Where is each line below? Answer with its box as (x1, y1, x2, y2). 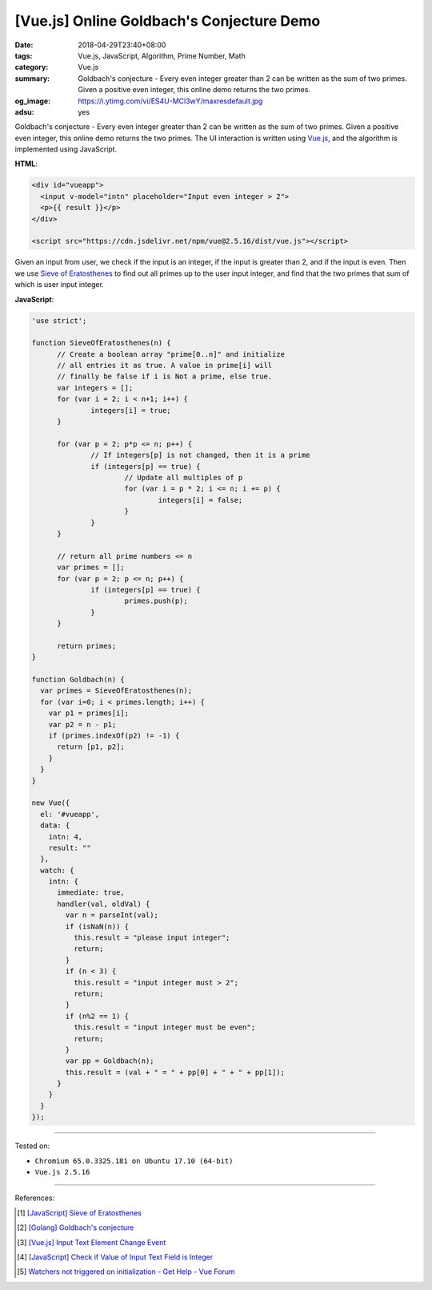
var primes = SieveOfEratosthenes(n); (40, 686, 192, 695)
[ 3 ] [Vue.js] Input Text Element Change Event (17, 1237, 166, 1247)
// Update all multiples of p (124, 473, 243, 482)
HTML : (14, 159, 38, 168)
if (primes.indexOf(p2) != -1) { (48, 730, 180, 740)
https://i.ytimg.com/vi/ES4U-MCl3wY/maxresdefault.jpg (78, 96, 263, 106)
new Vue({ (31, 799, 70, 807)
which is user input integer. (14, 280, 104, 289)
